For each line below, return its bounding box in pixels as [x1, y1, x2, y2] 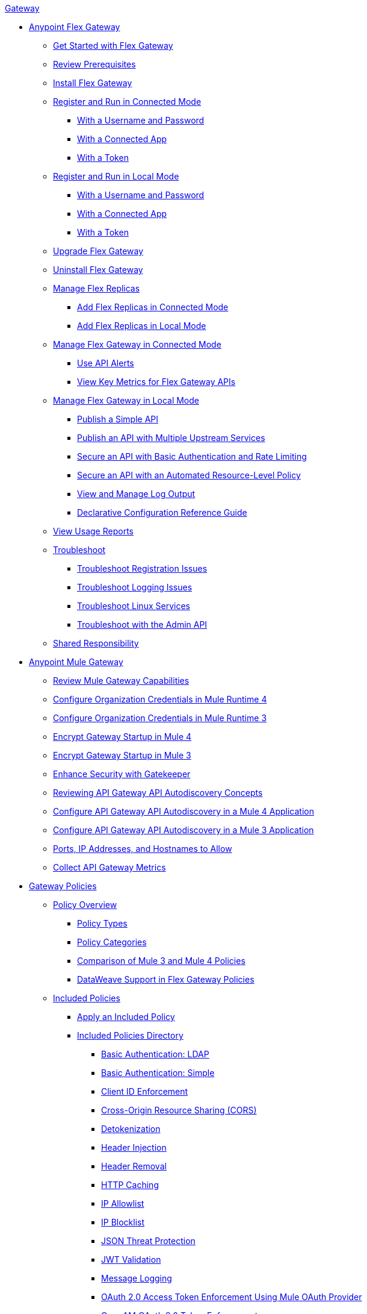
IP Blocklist [101, 1217, 145, 1227]
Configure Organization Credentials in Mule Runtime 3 [53, 713, 267, 723]
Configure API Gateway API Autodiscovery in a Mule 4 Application [53, 806, 314, 816]
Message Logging [101, 1273, 172, 1283]
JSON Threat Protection [101, 1236, 196, 1246]
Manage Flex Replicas [53, 283, 140, 293]
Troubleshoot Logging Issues [77, 582, 193, 592]
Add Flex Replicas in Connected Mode [77, 302, 229, 312]
